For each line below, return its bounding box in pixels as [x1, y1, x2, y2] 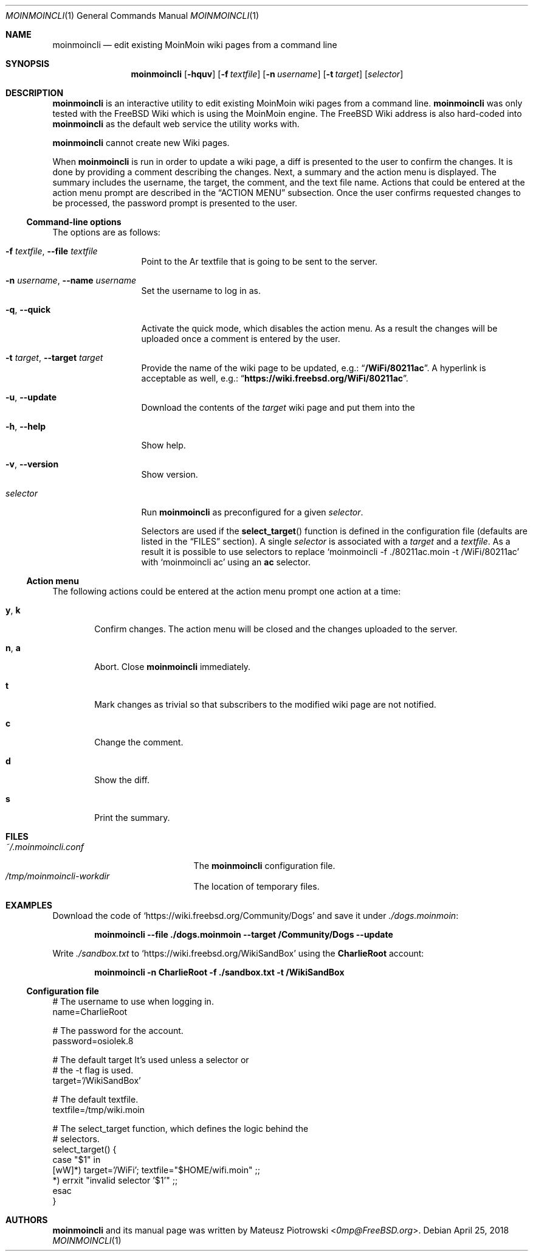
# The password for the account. [52, 1025, 184, 1036]
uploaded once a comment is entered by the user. [141, 333, 340, 344]
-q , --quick [5, 304, 51, 315]
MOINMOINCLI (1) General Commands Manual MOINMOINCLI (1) [5, 10, 260, 21]
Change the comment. [94, 737, 184, 747]
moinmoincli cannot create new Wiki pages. [52, 138, 230, 148]
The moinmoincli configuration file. [193, 860, 335, 871]
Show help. [141, 440, 186, 450]
